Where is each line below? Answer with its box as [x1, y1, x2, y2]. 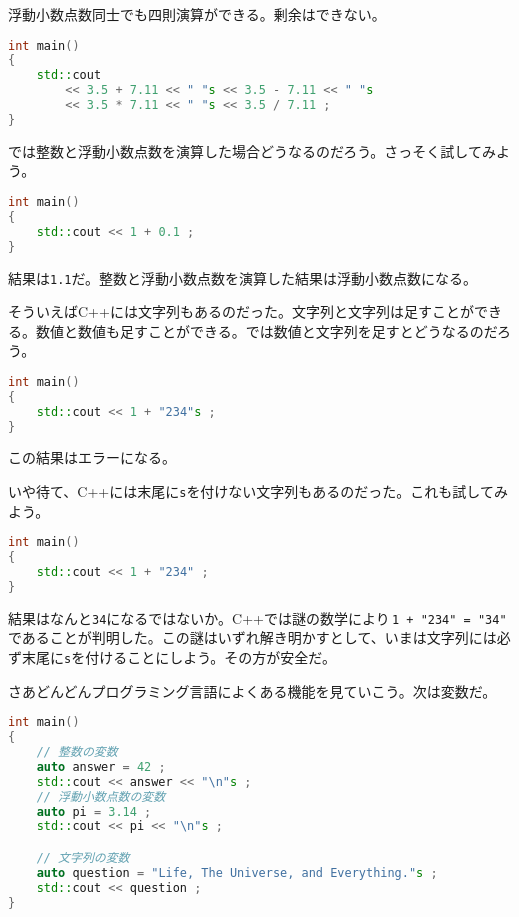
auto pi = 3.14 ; [36, 804, 152, 819]
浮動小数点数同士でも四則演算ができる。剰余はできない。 [8, 4, 386, 24]
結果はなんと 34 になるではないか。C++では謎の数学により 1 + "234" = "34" [8, 607, 507, 628]
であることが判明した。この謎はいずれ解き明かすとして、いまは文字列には [8, 627, 497, 648]
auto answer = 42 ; [36, 759, 166, 774]
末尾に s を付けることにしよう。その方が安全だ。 [21, 647, 336, 668]
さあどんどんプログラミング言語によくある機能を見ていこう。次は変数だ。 [8, 680, 497, 701]
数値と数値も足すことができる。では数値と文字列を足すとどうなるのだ [35, 320, 497, 341]
